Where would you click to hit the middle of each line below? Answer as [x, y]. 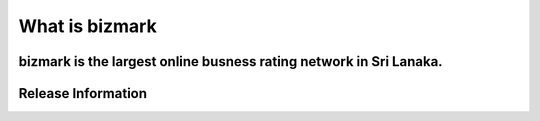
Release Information [83, 93]
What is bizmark [87, 26]
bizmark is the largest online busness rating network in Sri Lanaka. [231, 61]
